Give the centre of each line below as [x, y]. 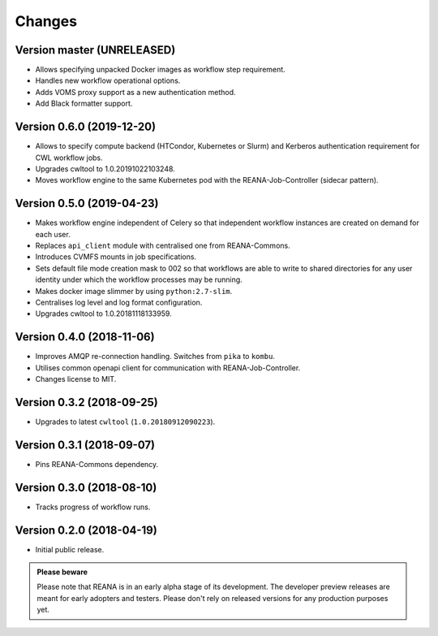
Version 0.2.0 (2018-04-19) [86, 530]
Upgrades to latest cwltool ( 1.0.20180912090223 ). [125, 422]
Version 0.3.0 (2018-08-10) [86, 487]
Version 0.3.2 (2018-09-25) [86, 402]
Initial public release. [70, 549]
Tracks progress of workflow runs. [93, 507]
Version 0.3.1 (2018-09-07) [85, 445]
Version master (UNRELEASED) [95, 50]
